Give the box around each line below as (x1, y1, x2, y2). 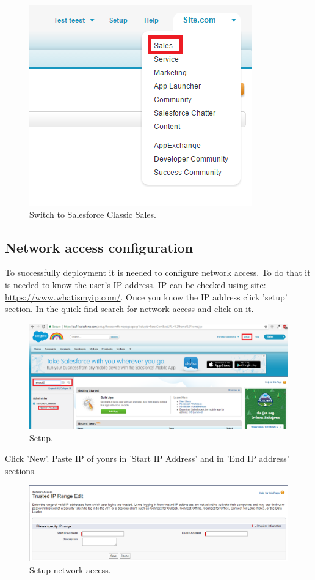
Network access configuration (5, 237, 194, 256)
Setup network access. (29, 563, 111, 576)
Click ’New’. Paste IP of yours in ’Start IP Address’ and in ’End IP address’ (5, 452, 289, 465)
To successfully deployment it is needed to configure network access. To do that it (5, 266, 311, 279)
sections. (5, 464, 37, 477)
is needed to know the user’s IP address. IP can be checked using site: (5, 278, 266, 291)
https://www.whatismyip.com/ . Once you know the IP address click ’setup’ (5, 290, 288, 303)
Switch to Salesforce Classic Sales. (29, 207, 156, 220)
